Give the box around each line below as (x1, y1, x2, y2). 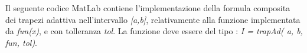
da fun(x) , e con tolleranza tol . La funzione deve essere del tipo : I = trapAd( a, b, (5, 25, 303, 37)
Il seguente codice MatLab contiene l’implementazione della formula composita (5, 2, 290, 14)
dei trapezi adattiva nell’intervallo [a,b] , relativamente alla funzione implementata (5, 13, 301, 25)
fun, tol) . (5, 36, 38, 48)
